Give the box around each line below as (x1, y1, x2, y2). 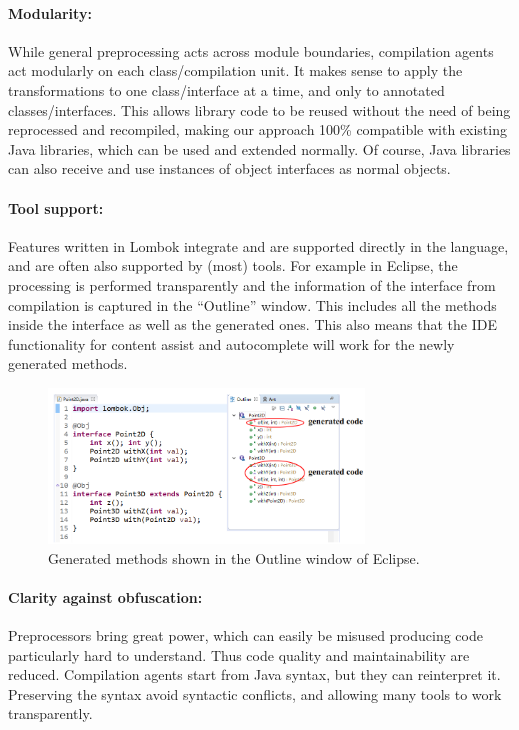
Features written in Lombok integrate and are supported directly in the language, (8, 235, 509, 256)
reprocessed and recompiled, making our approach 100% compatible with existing (8, 119, 507, 140)
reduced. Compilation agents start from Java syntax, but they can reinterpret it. (8, 664, 501, 685)
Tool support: (8, 197, 104, 218)
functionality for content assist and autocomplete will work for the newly (8, 333, 455, 354)
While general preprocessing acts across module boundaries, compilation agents (8, 40, 494, 61)
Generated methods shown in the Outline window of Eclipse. (48, 547, 420, 568)
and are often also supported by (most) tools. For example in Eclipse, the (8, 255, 458, 276)
